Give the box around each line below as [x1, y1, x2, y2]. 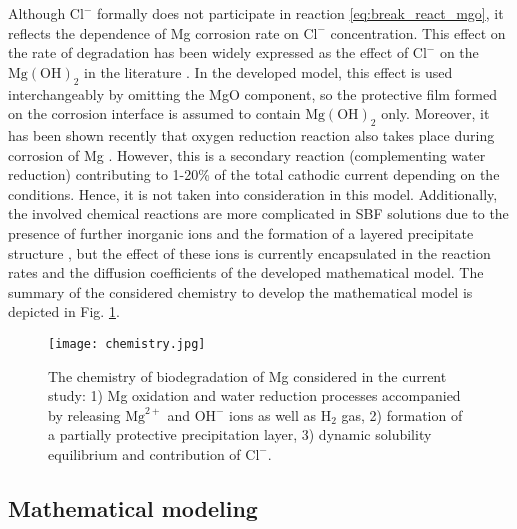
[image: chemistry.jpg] [48, 336, 206, 351]
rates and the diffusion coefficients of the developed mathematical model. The [8, 262, 484, 283]
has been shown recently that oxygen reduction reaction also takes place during [8, 124, 495, 145]
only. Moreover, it [381, 103, 490, 124]
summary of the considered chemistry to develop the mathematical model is [8, 281, 473, 302]
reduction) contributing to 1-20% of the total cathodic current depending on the [8, 164, 500, 185]
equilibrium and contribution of [48, 443, 241, 464]
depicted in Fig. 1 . [8, 301, 120, 322]
